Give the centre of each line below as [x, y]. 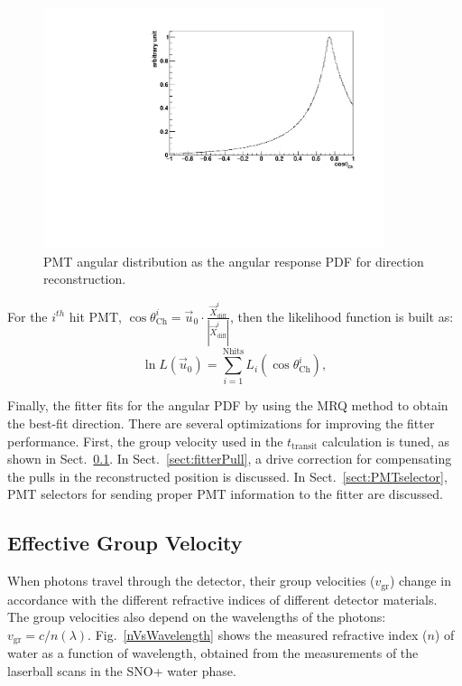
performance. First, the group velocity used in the [145, 441]
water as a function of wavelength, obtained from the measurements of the [213, 653]
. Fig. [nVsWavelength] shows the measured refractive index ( [258, 634]
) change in [420, 581]
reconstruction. [85, 279]
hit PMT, [95, 316]
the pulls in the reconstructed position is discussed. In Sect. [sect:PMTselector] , [227, 476]
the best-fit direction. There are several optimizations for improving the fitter [221, 423]
